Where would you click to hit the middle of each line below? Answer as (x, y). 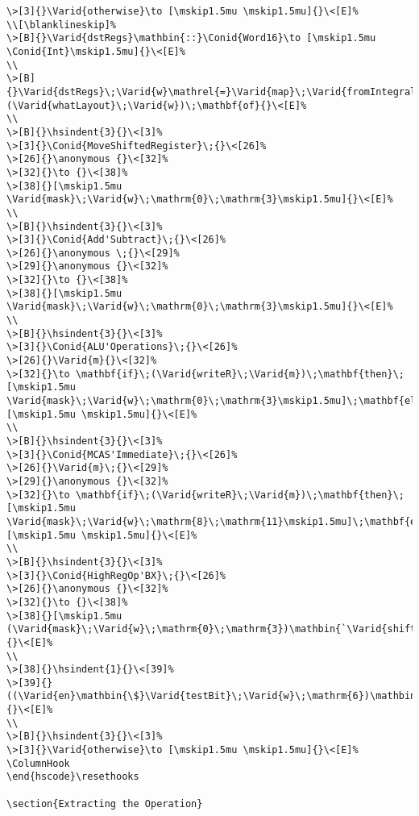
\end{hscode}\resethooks (73, 777)
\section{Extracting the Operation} (105, 804)
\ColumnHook (38, 763)
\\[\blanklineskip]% (62, 25)
